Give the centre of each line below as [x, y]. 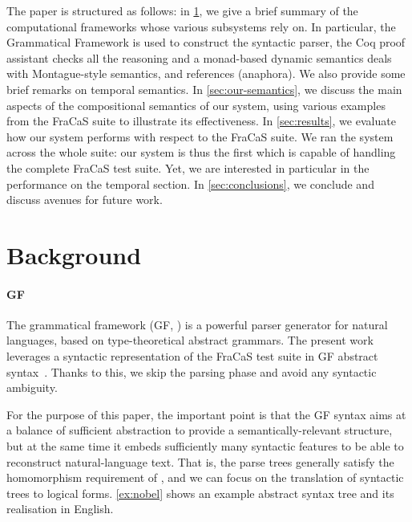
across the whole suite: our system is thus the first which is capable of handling [201, 152]
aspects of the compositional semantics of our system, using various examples [196, 105]
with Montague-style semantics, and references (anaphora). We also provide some [206, 73]
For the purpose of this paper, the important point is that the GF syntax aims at [206, 414]
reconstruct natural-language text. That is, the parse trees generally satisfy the [200, 461]
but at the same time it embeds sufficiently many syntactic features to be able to [205, 446]
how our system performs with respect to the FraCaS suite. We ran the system [200, 136]
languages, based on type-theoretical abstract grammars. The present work [190, 340]
